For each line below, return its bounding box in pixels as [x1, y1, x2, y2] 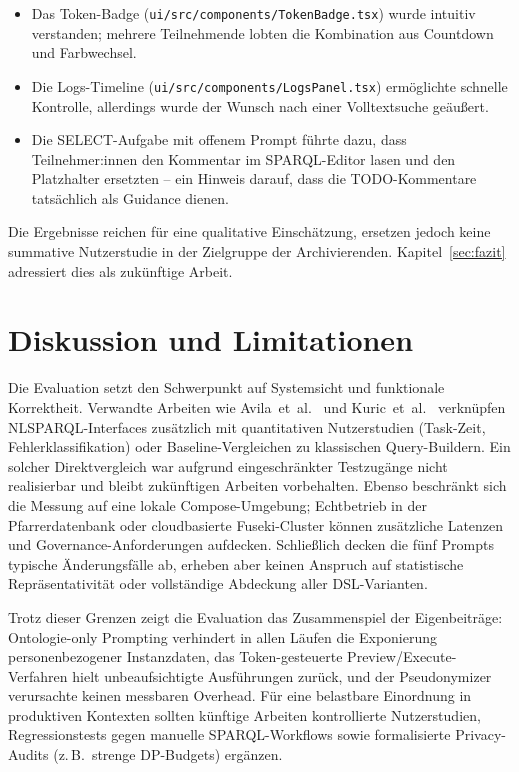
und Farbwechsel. [31, 42, 137, 63]
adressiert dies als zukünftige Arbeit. [8, 260, 233, 281]
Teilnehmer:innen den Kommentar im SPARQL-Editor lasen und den [31, 148, 456, 169]
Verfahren [8, 665, 68, 686]
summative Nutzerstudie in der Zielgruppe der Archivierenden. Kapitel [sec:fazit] [8, 241, 506, 262]
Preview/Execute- [347, 646, 457, 667]
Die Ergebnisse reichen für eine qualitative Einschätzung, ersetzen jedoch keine [8, 221, 491, 242]
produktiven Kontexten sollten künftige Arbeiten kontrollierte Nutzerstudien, [8, 704, 481, 725]
